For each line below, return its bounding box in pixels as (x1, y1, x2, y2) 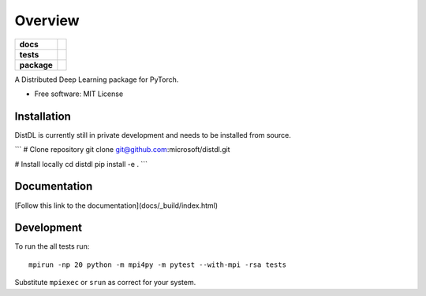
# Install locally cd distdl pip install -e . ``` (14, 159, 148, 168)
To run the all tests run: (14, 242, 90, 251)
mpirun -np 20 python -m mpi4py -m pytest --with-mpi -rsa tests (28, 260, 287, 269)
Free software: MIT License (34, 89, 124, 98)
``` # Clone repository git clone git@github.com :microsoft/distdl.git (14, 145, 230, 154)
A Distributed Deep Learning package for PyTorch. (14, 75, 179, 84)
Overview (14, 12, 80, 29)
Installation (14, 109, 71, 123)
